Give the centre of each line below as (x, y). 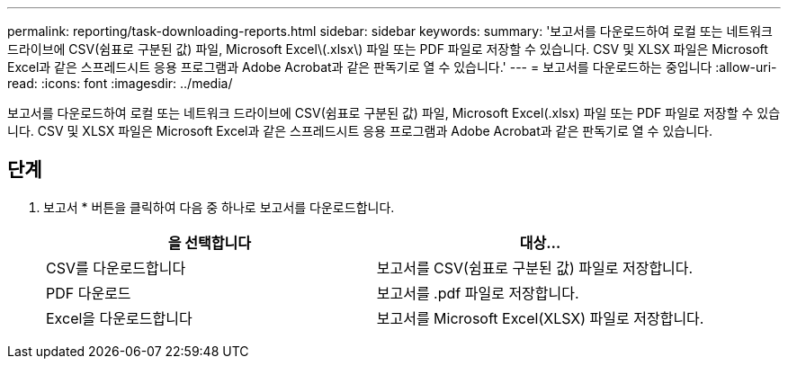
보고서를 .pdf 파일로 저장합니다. (478, 293)
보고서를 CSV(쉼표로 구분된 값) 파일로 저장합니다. (535, 268)
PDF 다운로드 (89, 293)
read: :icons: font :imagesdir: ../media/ (120, 83)
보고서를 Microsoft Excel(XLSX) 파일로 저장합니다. (540, 318)
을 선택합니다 (209, 242)
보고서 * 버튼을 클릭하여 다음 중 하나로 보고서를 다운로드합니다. (219, 207)
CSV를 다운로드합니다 (116, 268)
